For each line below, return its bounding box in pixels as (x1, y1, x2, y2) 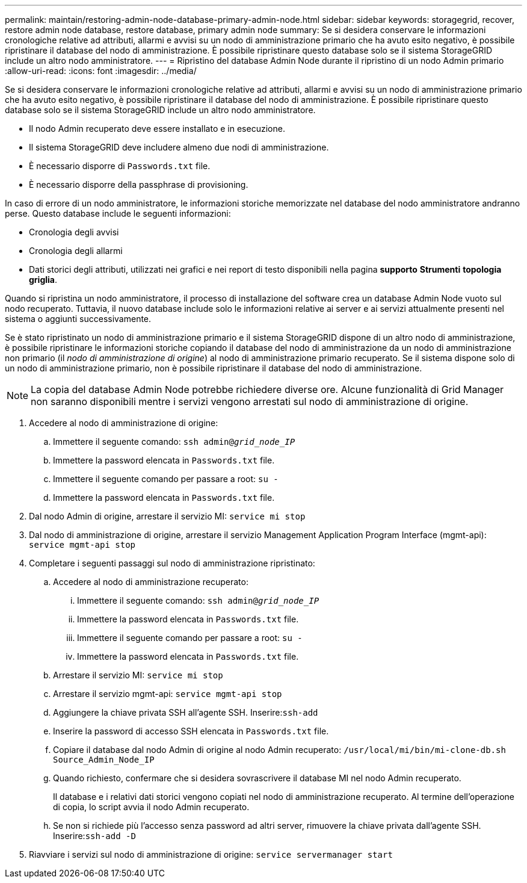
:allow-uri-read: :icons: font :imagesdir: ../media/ (5, 66, 197, 76)
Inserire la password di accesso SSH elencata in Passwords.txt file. (53, 726, 329, 736)
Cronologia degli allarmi (29, 246, 123, 256)
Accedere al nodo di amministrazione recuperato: (53, 577, 248, 587)
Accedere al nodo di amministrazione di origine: (29, 418, 218, 428)
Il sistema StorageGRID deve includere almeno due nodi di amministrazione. (29, 142, 329, 152)
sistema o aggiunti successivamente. (5, 314, 152, 324)
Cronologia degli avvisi (29, 227, 119, 237)
